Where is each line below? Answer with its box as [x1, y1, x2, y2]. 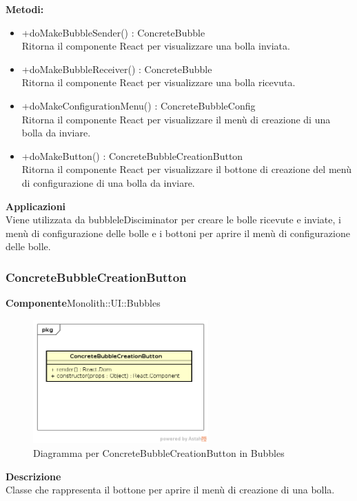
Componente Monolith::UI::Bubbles [6, 296, 161, 310]
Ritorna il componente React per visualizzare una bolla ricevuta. [21, 75, 296, 90]
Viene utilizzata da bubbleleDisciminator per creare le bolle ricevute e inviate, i [6, 212, 341, 227]
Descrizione [6, 469, 61, 483]
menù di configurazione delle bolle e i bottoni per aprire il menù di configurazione [6, 225, 350, 240]
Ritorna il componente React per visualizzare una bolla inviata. [21, 39, 290, 53]
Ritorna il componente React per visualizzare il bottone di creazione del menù [21, 162, 351, 176]
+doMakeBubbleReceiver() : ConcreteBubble [21, 61, 212, 76]
